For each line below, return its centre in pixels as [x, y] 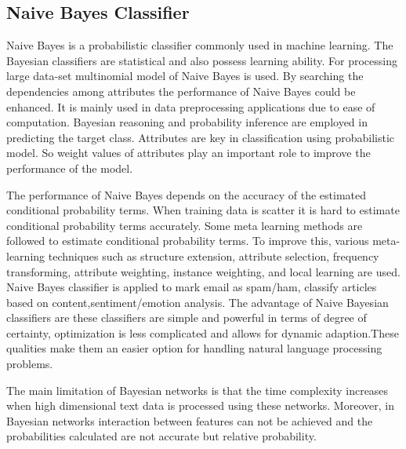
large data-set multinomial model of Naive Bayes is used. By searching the [185, 76]
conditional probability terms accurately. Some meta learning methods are [185, 225]
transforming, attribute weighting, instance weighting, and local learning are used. [203, 271]
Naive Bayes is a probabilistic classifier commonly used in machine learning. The [200, 45]
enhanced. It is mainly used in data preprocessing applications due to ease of [191, 106]
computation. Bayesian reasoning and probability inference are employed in [187, 122]
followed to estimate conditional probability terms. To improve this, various [188, 241]
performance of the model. [70, 168]
